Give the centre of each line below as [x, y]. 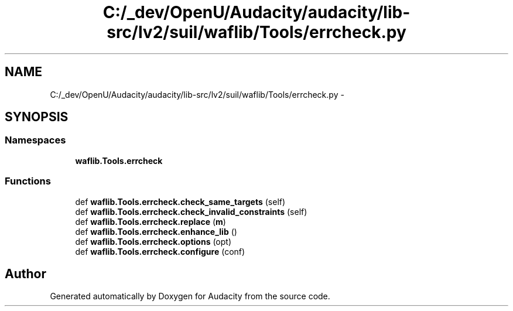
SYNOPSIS [37, 117]
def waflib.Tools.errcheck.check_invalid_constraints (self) [191, 211]
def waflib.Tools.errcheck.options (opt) [153, 241]
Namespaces [35, 140]
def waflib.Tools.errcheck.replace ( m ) [151, 221]
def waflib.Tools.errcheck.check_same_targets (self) [180, 201]
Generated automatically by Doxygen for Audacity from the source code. [190, 296]
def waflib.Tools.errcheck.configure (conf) [160, 251]
